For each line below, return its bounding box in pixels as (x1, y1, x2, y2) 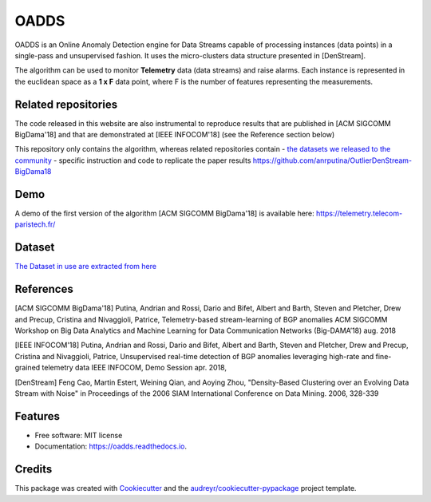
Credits (14, 463, 53, 476)
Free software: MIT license (34, 430, 123, 440)
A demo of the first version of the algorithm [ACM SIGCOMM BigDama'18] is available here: (14, 208, 314, 219)
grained (14, 363, 41, 373)
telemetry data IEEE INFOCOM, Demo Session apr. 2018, (42, 363, 227, 373)
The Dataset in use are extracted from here (14, 262, 157, 271)
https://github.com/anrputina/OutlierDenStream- (252, 156, 413, 165)
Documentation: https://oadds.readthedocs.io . (34, 441, 188, 451)
